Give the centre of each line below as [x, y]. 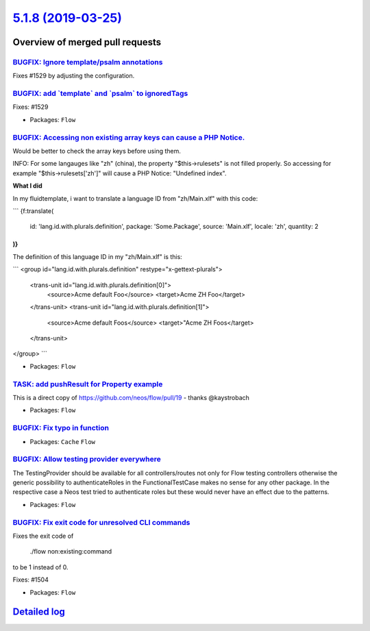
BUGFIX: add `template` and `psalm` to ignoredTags [100, 94]
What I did [27, 186]
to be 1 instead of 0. [40, 567]
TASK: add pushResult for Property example [88, 384]
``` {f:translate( [33, 211]
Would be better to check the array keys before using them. [97, 151]
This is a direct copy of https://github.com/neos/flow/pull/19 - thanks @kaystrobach [131, 397]
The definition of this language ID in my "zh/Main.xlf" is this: [98, 256]
